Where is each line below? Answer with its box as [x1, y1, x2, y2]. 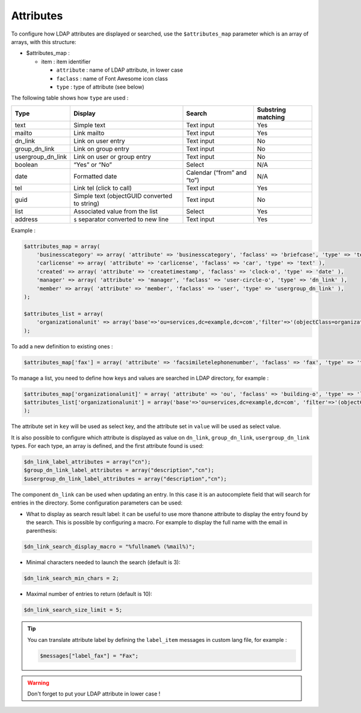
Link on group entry [73, 145, 129, 153]
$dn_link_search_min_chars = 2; [23, 575, 120, 582]
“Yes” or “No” [73, 160, 113, 169]
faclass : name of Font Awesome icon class [56, 75, 168, 82]
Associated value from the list [73, 207, 158, 215]
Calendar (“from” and [186, 168, 247, 177]
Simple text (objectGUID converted [73, 192, 173, 200]
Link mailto [73, 128, 105, 137]
